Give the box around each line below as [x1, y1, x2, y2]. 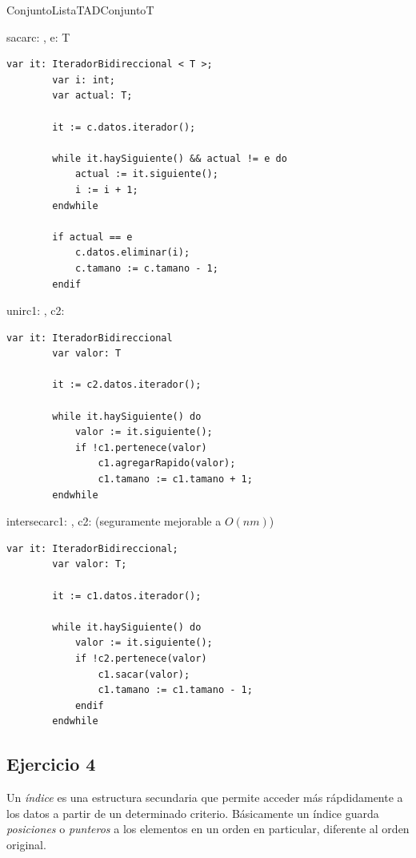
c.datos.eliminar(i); [74, 247, 190, 259]
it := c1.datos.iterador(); [52, 590, 202, 602]
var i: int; [52, 74, 116, 86]
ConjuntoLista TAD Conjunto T [6, 2, 154, 18]
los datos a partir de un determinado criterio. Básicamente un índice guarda [6, 804, 379, 821]
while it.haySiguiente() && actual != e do [52, 152, 287, 164]
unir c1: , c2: [6, 302, 65, 319]
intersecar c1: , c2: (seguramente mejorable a [6, 513, 222, 530]
